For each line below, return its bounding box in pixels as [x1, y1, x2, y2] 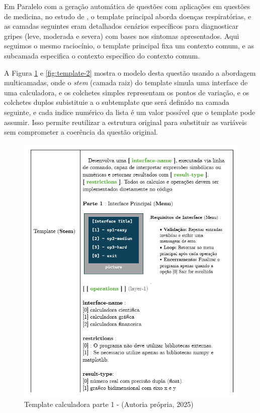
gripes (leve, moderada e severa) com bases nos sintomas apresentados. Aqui [4, 30, 239, 41]
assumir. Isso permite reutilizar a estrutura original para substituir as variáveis [4, 116, 247, 127]
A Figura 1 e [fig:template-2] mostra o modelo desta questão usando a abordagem [4, 67, 256, 78]
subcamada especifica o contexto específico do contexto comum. [4, 50, 200, 61]
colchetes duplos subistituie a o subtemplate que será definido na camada [4, 97, 229, 107]
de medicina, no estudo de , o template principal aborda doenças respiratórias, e [4, 11, 251, 21]
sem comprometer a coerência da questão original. [4, 127, 158, 137]
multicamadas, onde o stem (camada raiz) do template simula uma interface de [4, 77, 248, 88]
